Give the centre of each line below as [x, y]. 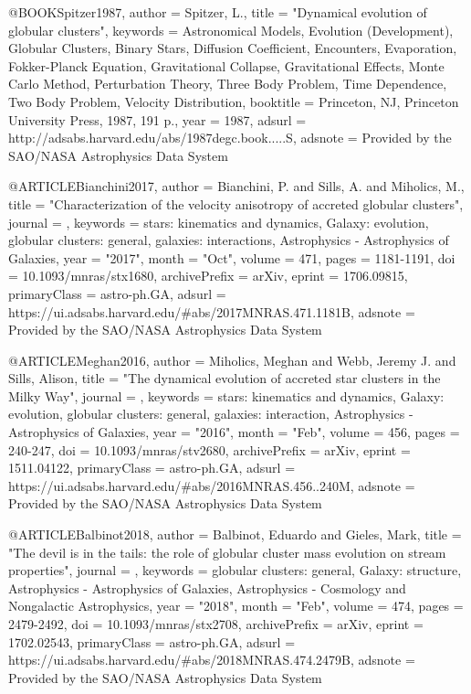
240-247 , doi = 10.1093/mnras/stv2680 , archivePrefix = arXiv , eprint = [209, 449]
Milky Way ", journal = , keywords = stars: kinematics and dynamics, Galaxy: [226, 395]
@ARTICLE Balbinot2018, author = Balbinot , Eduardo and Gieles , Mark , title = [235, 534]
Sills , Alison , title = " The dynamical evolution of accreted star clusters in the [225, 378]
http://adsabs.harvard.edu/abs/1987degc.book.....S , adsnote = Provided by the [230, 138]
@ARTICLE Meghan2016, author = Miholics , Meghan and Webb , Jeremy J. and [232, 360]
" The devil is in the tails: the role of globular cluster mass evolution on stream [227, 552]
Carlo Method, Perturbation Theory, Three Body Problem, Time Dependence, [228, 84]
